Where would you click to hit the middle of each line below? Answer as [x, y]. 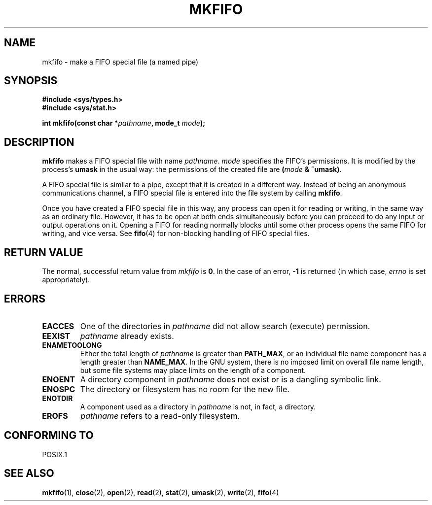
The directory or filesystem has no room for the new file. [185, 389]
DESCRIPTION [39, 142]
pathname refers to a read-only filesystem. [160, 416]
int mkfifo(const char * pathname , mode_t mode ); [124, 123]
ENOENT [59, 379]
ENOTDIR [57, 398]
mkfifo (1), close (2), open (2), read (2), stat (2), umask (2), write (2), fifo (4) [161, 492]
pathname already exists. [127, 336]
